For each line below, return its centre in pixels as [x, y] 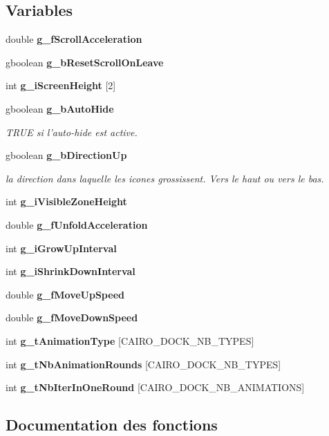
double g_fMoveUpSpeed [65, 294]
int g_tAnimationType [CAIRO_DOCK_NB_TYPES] [130, 340]
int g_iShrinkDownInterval [70, 271]
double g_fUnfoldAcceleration [77, 224]
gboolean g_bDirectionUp [66, 155]
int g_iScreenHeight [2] [61, 85]
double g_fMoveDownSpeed [72, 317]
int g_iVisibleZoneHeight [66, 201]
